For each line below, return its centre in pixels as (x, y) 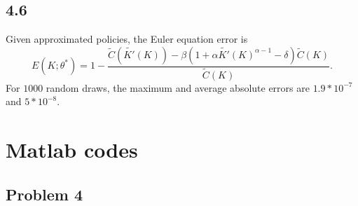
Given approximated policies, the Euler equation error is (127, 39)
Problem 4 (44, 194)
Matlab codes (72, 150)
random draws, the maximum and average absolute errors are (178, 87)
